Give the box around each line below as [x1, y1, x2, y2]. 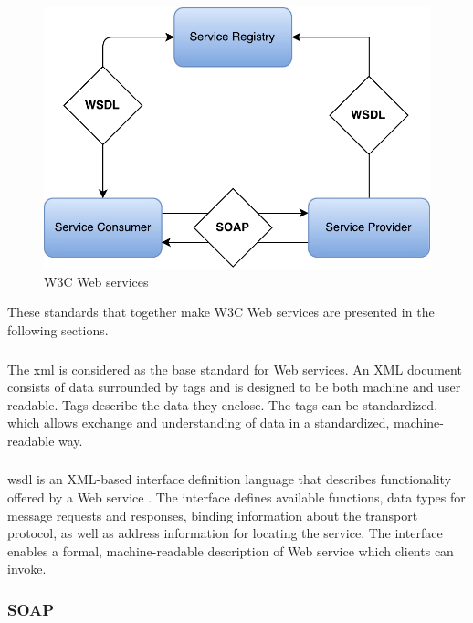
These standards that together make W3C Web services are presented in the [7, 302, 435, 322]
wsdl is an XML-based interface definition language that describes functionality [7, 470, 452, 489]
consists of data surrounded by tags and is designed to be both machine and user [7, 377, 461, 396]
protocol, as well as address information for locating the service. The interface [7, 523, 443, 543]
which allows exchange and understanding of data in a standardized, [7, 413, 390, 432]
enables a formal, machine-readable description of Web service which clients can [7, 541, 454, 560]
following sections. [7, 321, 109, 340]
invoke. [7, 559, 47, 578]
